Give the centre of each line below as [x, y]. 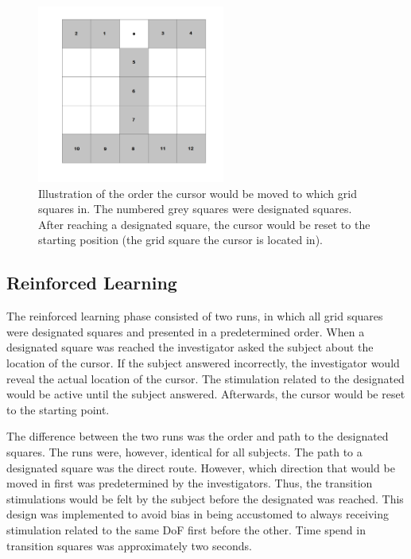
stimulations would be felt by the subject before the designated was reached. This [205, 498]
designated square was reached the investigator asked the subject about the [190, 347]
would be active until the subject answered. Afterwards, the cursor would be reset [206, 394]
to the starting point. [58, 409]
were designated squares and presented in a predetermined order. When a [186, 331]
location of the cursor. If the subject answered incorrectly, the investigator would [203, 363]
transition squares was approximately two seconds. [129, 545]
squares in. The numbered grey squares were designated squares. [195, 209]
